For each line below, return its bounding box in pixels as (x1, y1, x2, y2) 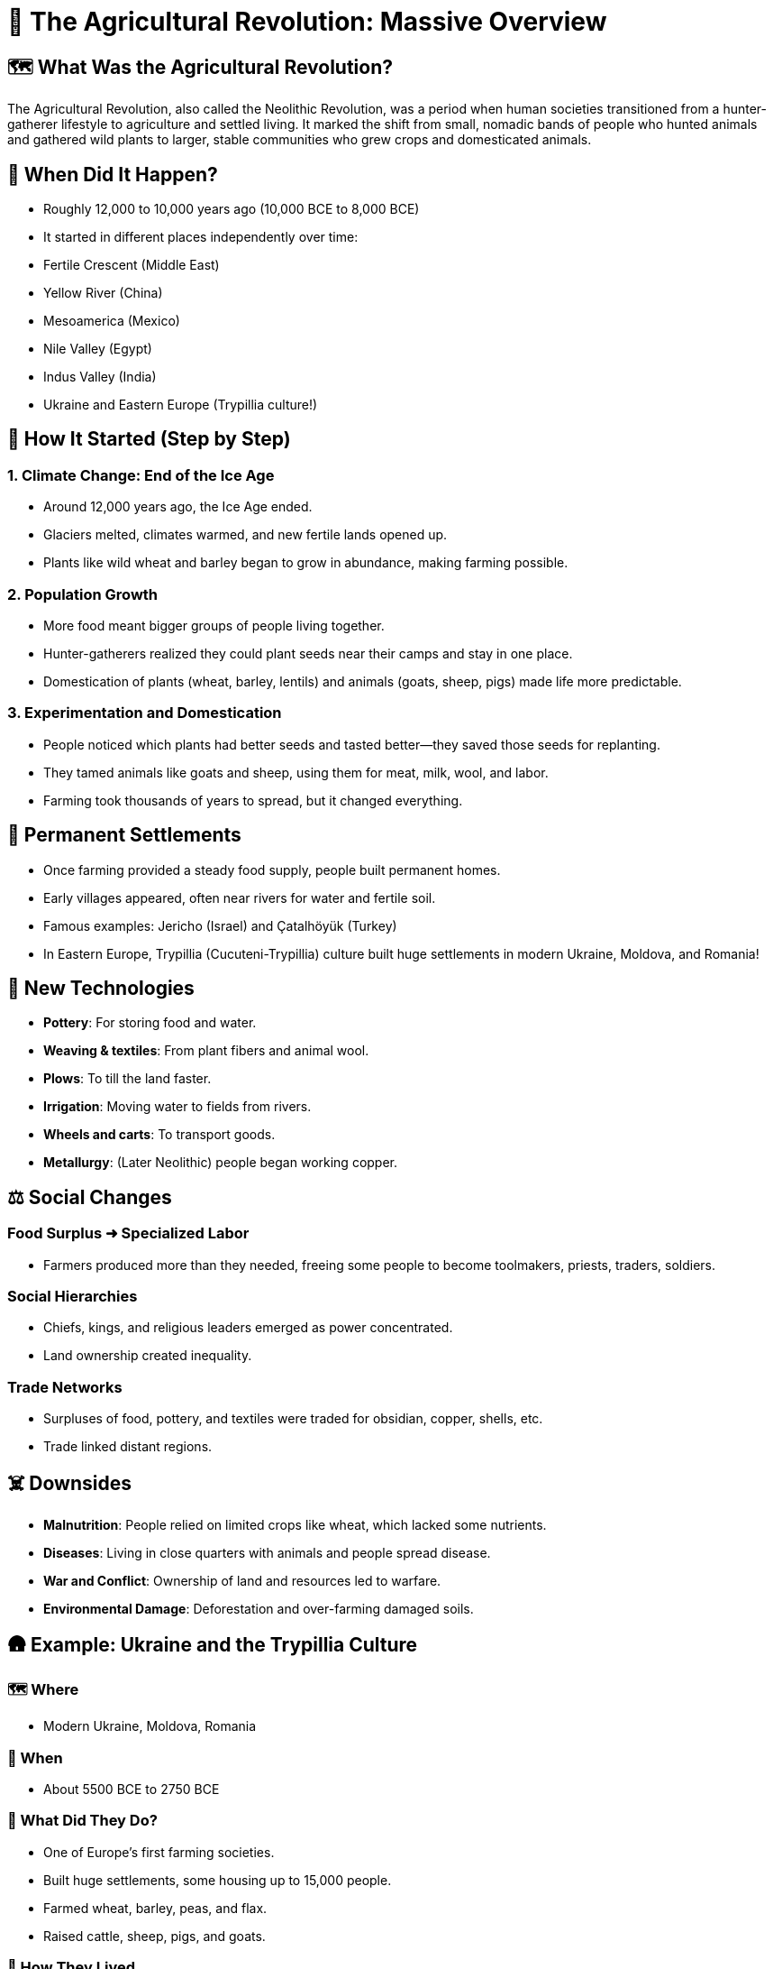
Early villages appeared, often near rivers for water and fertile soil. (43, 889, 436, 906)
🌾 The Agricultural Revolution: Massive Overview (7, 6, 607, 37)
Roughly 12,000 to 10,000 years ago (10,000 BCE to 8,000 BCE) (43, 201, 420, 217)
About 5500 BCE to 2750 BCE (43, 1780, 220, 1797)
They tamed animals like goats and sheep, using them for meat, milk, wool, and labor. (43, 764, 549, 780)
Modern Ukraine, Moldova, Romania (43, 1718, 257, 1734)
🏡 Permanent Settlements (7, 823, 241, 847)
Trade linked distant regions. (43, 1439, 213, 1455)
